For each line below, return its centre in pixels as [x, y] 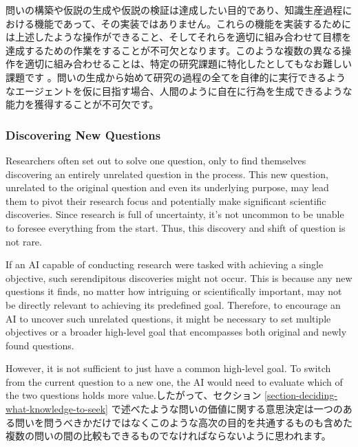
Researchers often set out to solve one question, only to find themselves [156, 160]
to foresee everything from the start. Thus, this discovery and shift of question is [176, 227]
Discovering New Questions [83, 134]
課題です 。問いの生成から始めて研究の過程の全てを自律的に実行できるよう [176, 77]
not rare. [24, 241]
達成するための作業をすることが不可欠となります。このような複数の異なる [174, 50]
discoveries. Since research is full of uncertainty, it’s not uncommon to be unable [175, 214]
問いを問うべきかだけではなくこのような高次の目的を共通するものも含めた [183, 422]
